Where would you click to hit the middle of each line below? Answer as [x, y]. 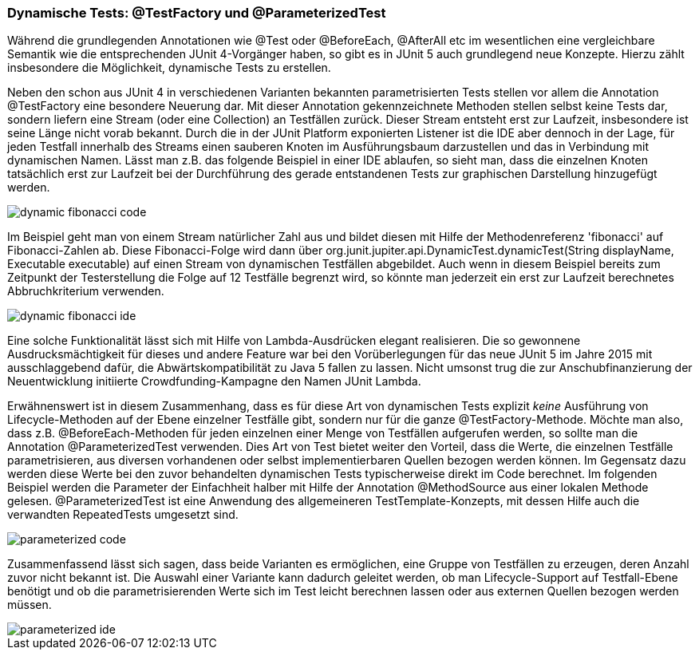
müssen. [30, 605]
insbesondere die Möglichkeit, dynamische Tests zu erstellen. [169, 68]
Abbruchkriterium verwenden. [86, 291]
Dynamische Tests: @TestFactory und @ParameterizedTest [197, 13]
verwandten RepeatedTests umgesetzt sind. [123, 515]
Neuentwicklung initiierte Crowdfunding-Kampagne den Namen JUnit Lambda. [214, 381]
